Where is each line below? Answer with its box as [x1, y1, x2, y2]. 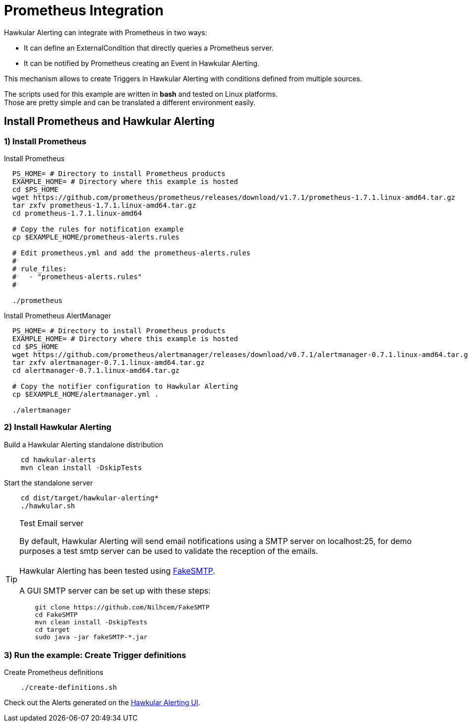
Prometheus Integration [4, 2, 164, 19]
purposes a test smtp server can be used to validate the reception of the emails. [19, 545, 318, 556]
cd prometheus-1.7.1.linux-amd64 [12, 209, 142, 217]
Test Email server [19, 518, 84, 528]
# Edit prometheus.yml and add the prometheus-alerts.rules [12, 248, 251, 257]
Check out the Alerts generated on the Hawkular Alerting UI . [4, 698, 200, 707]
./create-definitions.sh [20, 683, 117, 692]
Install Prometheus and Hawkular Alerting [4, 115, 215, 128]
